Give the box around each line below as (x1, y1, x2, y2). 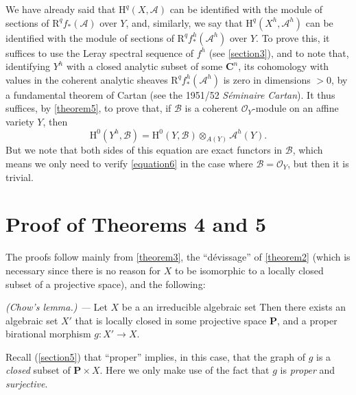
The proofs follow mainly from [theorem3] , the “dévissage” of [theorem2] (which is (5, 250, 351, 264)
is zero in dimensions (223, 72, 311, 86)
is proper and (280, 363, 335, 377)
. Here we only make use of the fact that (99, 363, 270, 377)
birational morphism (5, 326, 91, 341)
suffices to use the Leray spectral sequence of (5, 45, 193, 60)
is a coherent (185, 101, 239, 115)
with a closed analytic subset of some (66, 59, 223, 73)
